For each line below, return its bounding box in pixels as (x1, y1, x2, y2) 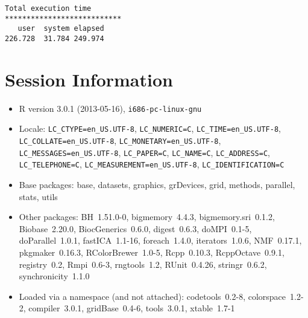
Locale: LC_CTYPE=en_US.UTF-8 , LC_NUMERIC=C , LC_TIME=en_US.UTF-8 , (19, 122, 281, 135)
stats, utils (19, 190, 58, 203)
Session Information (5, 67, 173, 91)
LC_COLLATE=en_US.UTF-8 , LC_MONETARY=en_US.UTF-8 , (19, 134, 221, 147)
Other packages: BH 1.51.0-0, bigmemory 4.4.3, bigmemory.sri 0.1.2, (19, 210, 275, 223)
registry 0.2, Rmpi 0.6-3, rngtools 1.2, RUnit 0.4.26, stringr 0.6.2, (19, 258, 267, 270)
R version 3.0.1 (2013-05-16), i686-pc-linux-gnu (19, 102, 202, 114)
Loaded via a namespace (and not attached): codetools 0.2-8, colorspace (19, 290, 286, 302)
